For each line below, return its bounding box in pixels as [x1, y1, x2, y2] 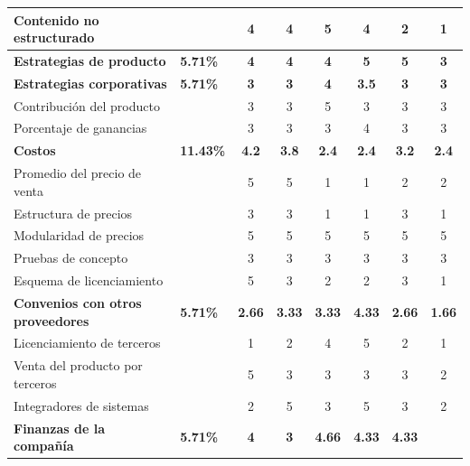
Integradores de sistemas [14, 396, 149, 415]
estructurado [14, 28, 95, 47]
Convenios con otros [14, 293, 142, 312]
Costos [14, 141, 56, 160]
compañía [14, 436, 74, 455]
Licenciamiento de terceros [14, 333, 161, 352]
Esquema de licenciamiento [14, 271, 164, 290]
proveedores [14, 311, 89, 330]
